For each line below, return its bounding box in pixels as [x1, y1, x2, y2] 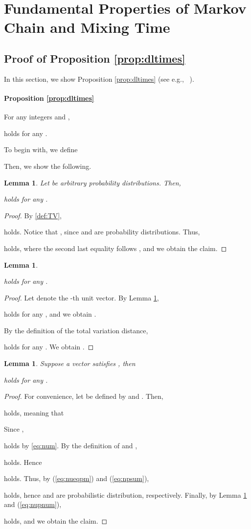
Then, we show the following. [4, 161, 91, 171]
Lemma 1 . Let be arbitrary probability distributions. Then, [4, 177, 181, 187]
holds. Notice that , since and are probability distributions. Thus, [4, 227, 200, 237]
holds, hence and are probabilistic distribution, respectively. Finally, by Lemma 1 [4, 489, 247, 500]
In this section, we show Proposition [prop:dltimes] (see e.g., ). [4, 73, 194, 84]
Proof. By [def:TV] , [4, 210, 62, 220]
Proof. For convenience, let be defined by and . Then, [4, 391, 163, 401]
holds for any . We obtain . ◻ [4, 342, 94, 352]
